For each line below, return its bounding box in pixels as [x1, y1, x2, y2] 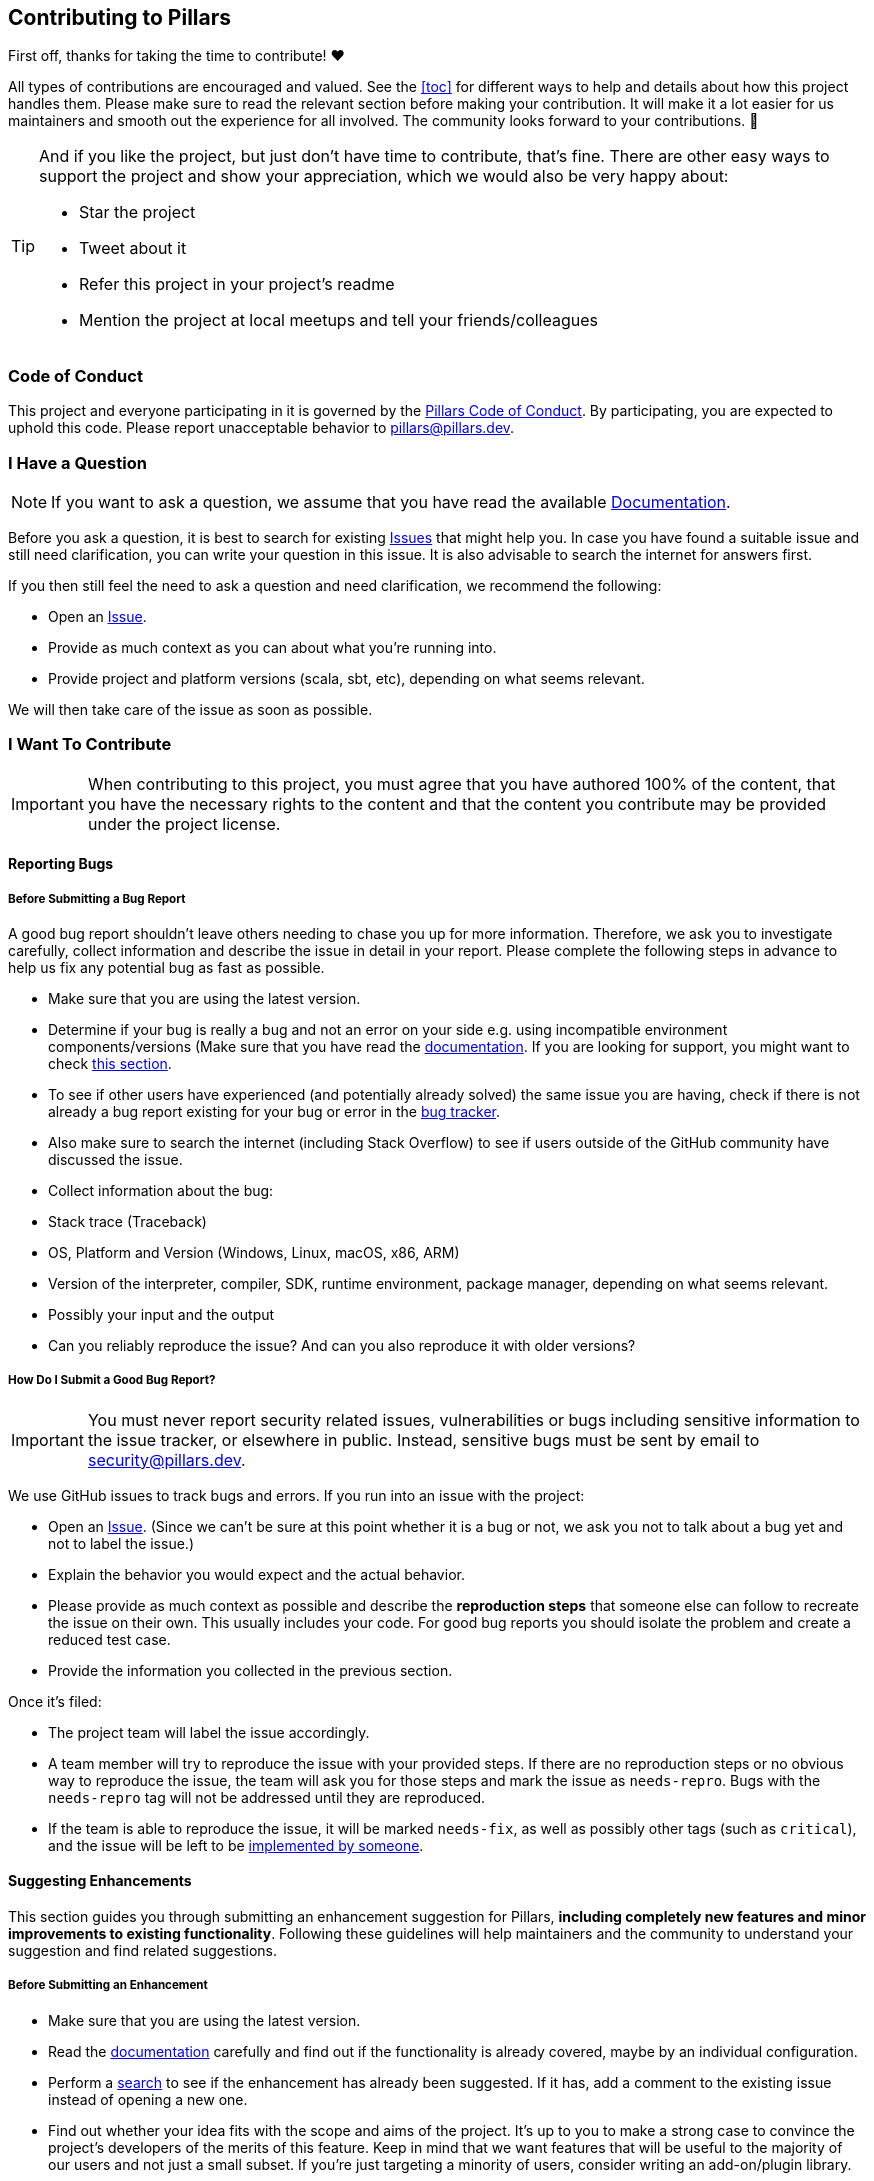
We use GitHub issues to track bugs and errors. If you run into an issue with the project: [8, 1486, 585, 1504]
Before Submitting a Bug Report [8, 891, 186, 906]
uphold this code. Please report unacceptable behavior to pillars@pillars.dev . [8, 419, 515, 437]
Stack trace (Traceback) [48, 1213, 207, 1231]
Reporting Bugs [8, 855, 114, 873]
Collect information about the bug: [48, 1182, 274, 1200]
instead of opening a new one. [48, 2090, 248, 2108]
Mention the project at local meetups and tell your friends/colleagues [79, 310, 599, 331]
